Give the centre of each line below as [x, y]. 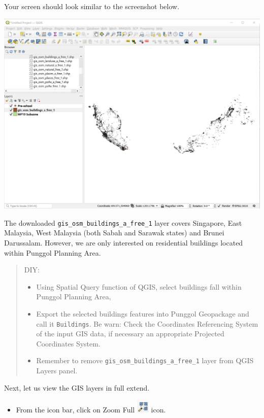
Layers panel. [57, 371]
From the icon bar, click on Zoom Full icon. [91, 410]
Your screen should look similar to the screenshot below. [92, 6]
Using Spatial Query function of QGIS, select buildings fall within [139, 286]
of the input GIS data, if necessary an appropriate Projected [130, 334]
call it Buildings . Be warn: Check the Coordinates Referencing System [147, 323]
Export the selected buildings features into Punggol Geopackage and [143, 313]
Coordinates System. [68, 343]
